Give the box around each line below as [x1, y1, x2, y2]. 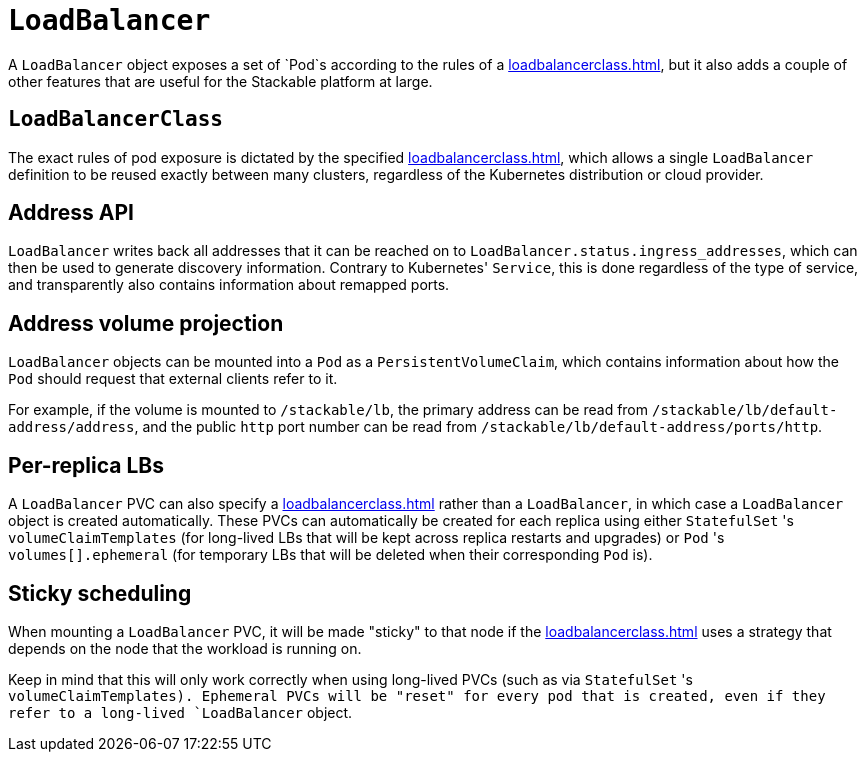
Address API [8, 200, 134, 226]
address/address [8, 419, 135, 436]
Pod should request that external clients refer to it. [8, 370, 338, 388]
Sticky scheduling [8, 580, 192, 606]
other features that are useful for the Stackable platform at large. [8, 72, 433, 90]
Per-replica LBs [8, 452, 164, 478]
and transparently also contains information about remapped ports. [8, 276, 450, 294]
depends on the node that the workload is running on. [8, 639, 362, 657]
